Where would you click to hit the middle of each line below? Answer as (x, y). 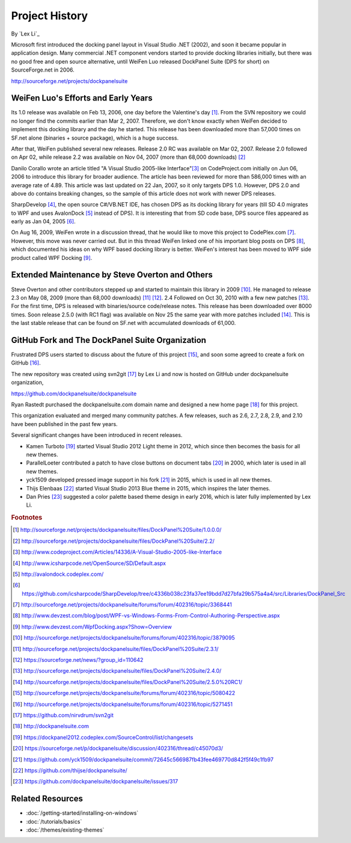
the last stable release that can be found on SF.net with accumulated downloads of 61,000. (124, 323)
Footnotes (27, 517)
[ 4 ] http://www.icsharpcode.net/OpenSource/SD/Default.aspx (90, 563)
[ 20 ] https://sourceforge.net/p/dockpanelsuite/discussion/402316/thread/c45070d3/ (118, 749)
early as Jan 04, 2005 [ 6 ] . (43, 221)
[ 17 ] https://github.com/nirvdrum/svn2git (63, 715)
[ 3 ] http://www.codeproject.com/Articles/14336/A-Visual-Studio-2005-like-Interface (118, 552)
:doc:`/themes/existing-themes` (65, 830)
